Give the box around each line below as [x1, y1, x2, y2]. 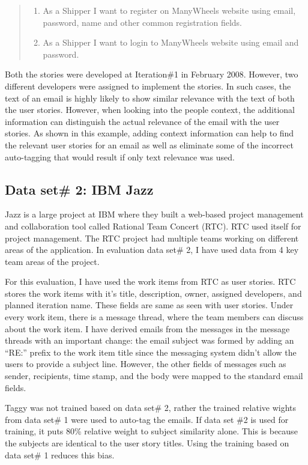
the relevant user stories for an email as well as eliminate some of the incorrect [5, 138, 294, 151]
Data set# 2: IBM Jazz [5, 180, 154, 198]
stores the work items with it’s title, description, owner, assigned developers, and [5, 287, 302, 299]
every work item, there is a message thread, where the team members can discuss [5, 311, 304, 323]
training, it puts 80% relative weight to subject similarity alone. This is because [5, 425, 298, 437]
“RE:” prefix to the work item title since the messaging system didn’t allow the [5, 345, 297, 358]
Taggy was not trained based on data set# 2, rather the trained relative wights [5, 401, 297, 414]
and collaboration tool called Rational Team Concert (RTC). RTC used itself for [5, 219, 301, 232]
